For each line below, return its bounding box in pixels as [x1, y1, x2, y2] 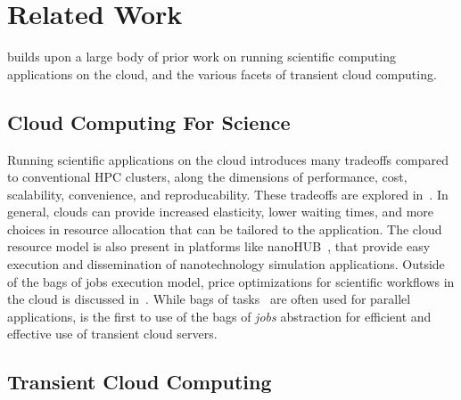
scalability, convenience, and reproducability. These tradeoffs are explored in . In [7, 184, 449, 203]
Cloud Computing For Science [7, 108, 291, 135]
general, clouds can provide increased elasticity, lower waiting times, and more [7, 202, 434, 221]
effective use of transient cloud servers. [7, 324, 218, 343]
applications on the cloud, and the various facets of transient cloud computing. [7, 64, 437, 83]
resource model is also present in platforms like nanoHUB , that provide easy [7, 237, 431, 256]
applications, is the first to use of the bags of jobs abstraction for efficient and [7, 306, 432, 325]
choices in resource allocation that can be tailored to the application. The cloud [7, 219, 442, 238]
